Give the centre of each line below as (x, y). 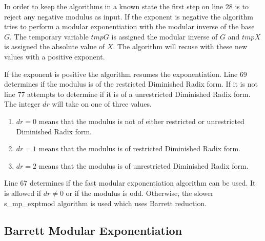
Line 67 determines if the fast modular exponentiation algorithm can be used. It (130, 183)
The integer (22, 104)
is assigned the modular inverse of (165, 36)
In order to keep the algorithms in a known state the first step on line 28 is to (126, 6)
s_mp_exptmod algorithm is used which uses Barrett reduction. (106, 203)
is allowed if (23, 193)
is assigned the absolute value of (55, 46)
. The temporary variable (49, 36)
